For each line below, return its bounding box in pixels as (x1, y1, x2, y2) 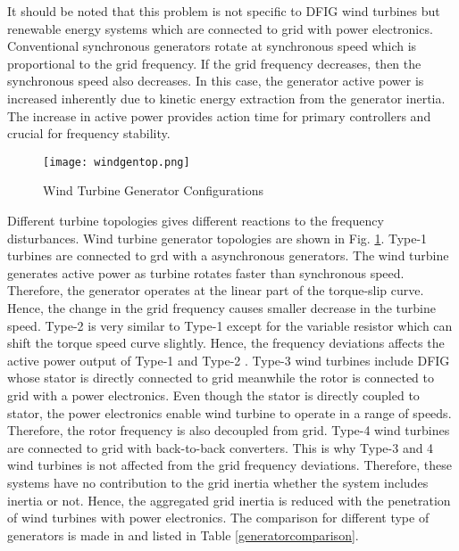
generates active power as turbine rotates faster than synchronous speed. (7, 263, 405, 282)
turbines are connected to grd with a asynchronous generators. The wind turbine (7, 246, 449, 265)
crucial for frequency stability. (7, 124, 171, 143)
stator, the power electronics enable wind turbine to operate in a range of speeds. (7, 403, 452, 422)
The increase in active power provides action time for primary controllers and (7, 106, 431, 125)
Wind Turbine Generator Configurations (43, 181, 263, 200)
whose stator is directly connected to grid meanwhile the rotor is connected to (7, 368, 435, 387)
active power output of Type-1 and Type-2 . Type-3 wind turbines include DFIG (7, 350, 450, 369)
